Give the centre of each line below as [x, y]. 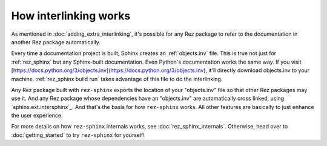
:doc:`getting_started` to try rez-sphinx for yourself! [78, 135]
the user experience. [37, 116]
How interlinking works [71, 16]
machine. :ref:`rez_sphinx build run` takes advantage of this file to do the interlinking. [117, 79]
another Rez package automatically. [56, 42]
